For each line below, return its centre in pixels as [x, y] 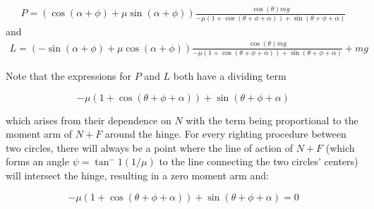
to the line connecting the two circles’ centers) [259, 161]
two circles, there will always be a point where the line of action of [150, 147]
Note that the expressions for [69, 76]
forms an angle [37, 161]
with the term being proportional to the [272, 120]
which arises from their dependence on [89, 120]
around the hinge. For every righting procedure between [225, 134]
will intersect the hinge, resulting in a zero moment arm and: [137, 175]
